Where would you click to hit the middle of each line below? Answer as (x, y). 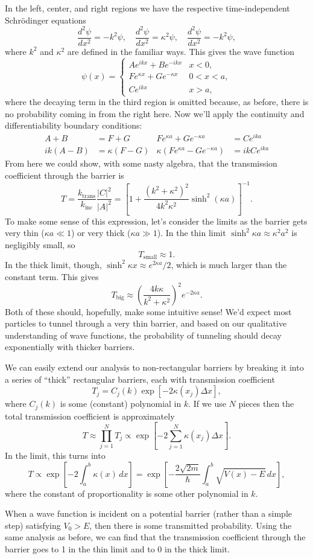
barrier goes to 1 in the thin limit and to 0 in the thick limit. (118, 548)
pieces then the (266, 404)
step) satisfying (33, 525)
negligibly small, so (40, 244)
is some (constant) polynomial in (121, 404)
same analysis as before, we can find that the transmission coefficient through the (155, 537)
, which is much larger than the (229, 264)
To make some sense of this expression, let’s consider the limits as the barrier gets (156, 221)
